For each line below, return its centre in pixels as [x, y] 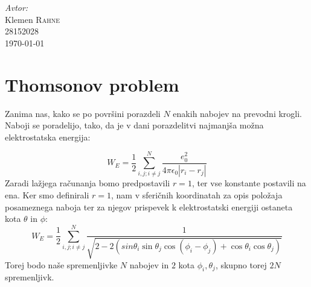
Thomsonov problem [92, 84]
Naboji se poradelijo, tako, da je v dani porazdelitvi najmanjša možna [134, 125]
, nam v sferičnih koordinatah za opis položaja [197, 195]
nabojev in [149, 264]
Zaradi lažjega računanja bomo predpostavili [88, 183]
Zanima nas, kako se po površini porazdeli [83, 113]
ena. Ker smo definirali [47, 195]
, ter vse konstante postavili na [249, 183]
